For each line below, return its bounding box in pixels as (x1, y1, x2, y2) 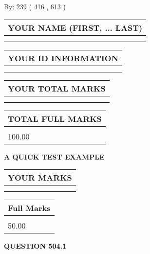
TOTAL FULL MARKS (8, 113, 102, 124)
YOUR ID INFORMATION (8, 52, 118, 64)
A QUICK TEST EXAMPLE (4, 151, 105, 162)
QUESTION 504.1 (4, 241, 67, 251)
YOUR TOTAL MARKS (8, 82, 106, 94)
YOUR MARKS (8, 172, 72, 184)
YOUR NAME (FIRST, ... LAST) (8, 22, 143, 33)
